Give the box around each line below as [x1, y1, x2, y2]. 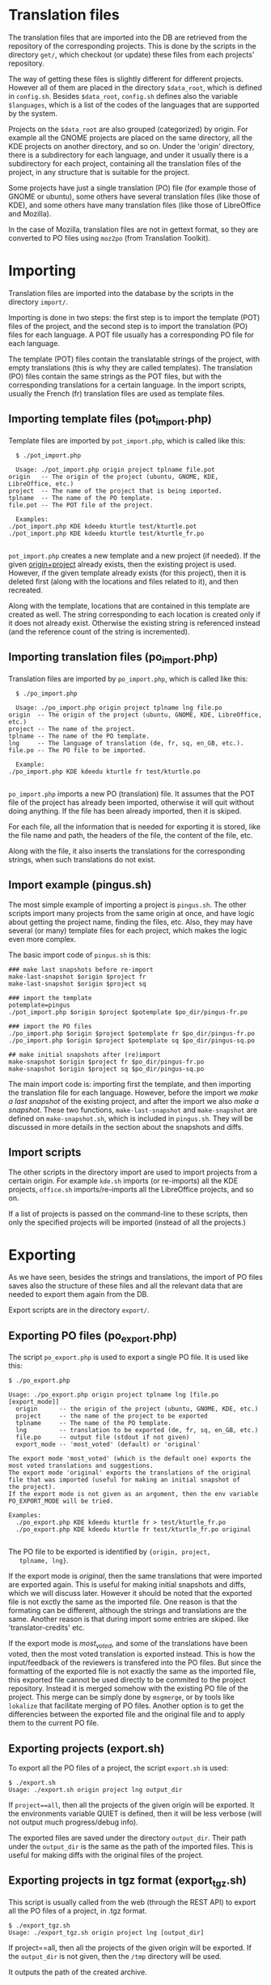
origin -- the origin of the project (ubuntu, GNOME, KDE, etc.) [15, 1405, 259, 1414]
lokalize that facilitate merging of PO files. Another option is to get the [8, 1701, 244, 1711]
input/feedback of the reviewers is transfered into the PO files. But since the [8, 1658, 261, 1667]
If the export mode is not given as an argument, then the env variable [8, 1490, 259, 1499]
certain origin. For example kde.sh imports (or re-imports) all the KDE [8, 1175, 239, 1185]
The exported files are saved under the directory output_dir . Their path [8, 1833, 247, 1843]
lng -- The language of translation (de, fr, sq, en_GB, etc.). [8, 739, 244, 747]
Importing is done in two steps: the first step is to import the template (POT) [8, 312, 260, 322]
